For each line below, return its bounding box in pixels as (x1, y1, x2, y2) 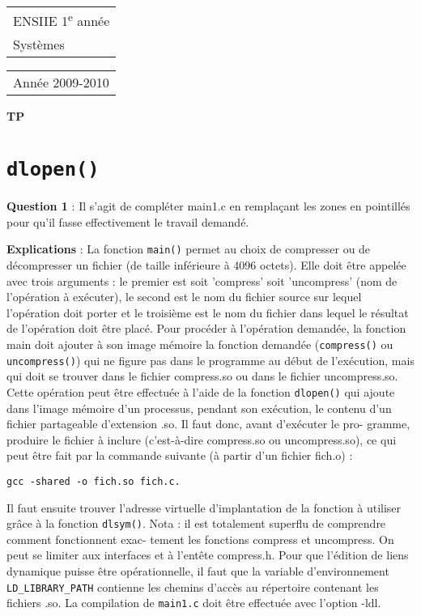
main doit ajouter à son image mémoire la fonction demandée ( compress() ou (6, 335, 393, 352)
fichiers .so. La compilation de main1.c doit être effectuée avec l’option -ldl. (6, 594, 381, 611)
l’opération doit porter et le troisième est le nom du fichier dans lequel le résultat (6, 304, 409, 321)
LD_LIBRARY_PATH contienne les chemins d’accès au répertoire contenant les (6, 578, 379, 595)
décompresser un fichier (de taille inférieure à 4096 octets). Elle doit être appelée (6, 257, 406, 274)
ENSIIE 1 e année (13, 9, 110, 31)
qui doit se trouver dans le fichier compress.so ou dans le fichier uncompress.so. (6, 367, 398, 384)
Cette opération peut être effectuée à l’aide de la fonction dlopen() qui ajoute (6, 383, 395, 400)
